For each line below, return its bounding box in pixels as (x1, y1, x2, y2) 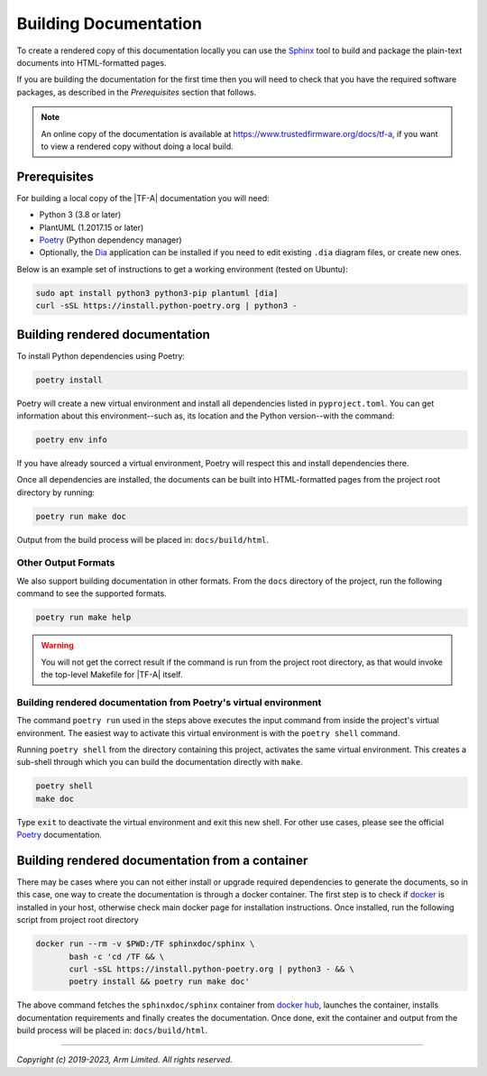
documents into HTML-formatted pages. (16, 57, 167, 68)
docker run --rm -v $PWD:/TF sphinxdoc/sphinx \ (35, 939, 255, 949)
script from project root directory (16, 915, 139, 925)
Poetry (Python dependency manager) (39, 235, 182, 245)
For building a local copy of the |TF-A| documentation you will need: (16, 192, 270, 203)
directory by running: (16, 487, 95, 498)
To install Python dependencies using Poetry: (16, 350, 185, 361)
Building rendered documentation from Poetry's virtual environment (16, 695, 322, 708)
